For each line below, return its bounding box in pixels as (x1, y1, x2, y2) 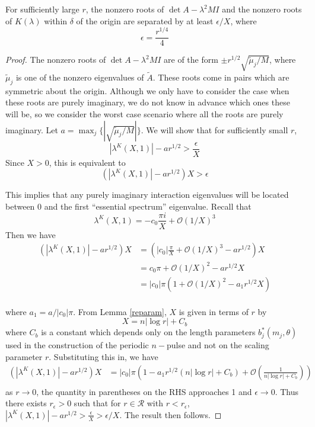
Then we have (5, 228, 56, 240)
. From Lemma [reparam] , (73, 305, 167, 317)
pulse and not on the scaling (166, 339, 269, 351)
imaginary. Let (5, 123, 58, 136)
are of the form (164, 53, 218, 66)
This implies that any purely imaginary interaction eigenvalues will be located (5, 188, 289, 201)
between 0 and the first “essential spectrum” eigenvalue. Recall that (5, 200, 252, 212)
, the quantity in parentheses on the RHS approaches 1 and (36, 385, 252, 397)
